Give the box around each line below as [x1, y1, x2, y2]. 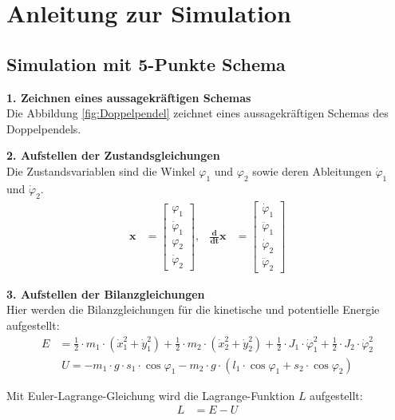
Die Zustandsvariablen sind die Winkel [6, 162, 196, 179]
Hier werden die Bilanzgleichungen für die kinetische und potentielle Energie [6, 301, 380, 318]
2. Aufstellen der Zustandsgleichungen [6, 147, 220, 164]
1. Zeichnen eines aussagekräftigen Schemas [6, 89, 251, 105]
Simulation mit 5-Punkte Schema [6, 51, 286, 76]
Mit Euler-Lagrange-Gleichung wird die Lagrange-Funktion [6, 386, 295, 403]
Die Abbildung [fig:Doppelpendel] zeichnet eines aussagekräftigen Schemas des [6, 105, 389, 121]
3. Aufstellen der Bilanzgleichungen [6, 285, 205, 302]
